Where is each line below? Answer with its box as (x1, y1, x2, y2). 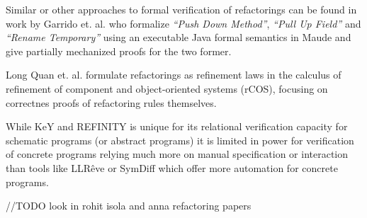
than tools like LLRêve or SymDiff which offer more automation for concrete (6, 160, 338, 175)
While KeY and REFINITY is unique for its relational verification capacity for (6, 119, 348, 134)
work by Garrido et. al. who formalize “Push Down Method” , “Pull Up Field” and (6, 16, 361, 30)
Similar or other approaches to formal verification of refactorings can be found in (6, 2, 357, 16)
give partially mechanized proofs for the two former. (6, 43, 232, 58)
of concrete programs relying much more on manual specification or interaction (6, 147, 349, 161)
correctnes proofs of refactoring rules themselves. (6, 95, 217, 110)
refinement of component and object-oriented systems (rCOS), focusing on (6, 81, 328, 96)
